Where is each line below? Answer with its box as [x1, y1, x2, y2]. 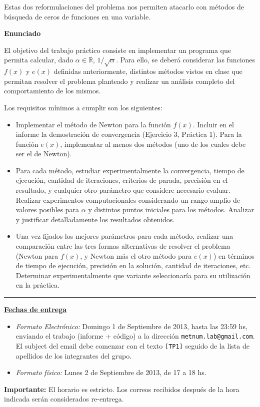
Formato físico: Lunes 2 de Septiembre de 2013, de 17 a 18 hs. [15, 367, 206, 378]
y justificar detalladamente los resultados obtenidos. [15, 214, 175, 224]
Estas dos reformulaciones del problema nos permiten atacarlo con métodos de [4, 1, 244, 11]
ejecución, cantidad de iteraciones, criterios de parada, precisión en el [15, 175, 228, 185]
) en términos [213, 250, 254, 261]
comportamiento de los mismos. [4, 85, 101, 96]
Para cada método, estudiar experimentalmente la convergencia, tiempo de [15, 165, 244, 175]
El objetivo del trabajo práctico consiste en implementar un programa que [4, 44, 231, 55]
